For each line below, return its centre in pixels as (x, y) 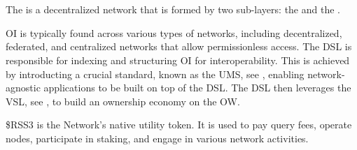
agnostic (23, 88)
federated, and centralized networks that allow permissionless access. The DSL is (179, 46)
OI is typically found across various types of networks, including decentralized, (174, 32)
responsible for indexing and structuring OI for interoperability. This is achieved (178, 60)
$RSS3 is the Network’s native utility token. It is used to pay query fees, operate (179, 125)
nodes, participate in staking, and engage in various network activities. (157, 138)
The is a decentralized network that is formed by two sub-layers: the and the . (173, 9)
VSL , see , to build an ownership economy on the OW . (123, 101)
